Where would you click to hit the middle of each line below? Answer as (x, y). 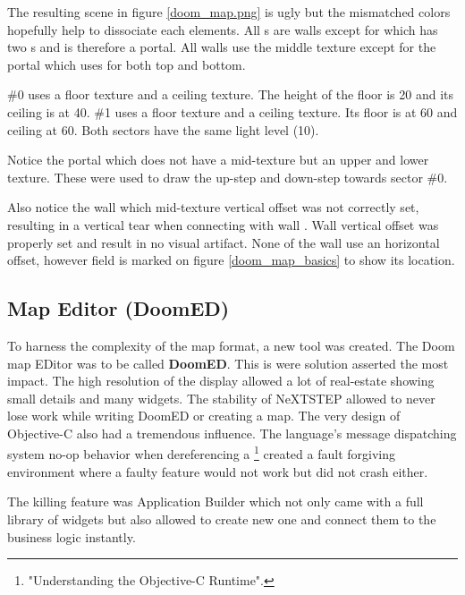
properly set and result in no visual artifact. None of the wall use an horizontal (224, 242)
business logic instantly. (72, 536)
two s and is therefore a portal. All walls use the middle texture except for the (222, 47)
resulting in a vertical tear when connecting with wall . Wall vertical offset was (223, 224)
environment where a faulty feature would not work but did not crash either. (218, 471)
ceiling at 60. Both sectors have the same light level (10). (163, 129)
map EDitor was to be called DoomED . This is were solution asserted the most (228, 363)
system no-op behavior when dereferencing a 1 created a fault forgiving (201, 453)
